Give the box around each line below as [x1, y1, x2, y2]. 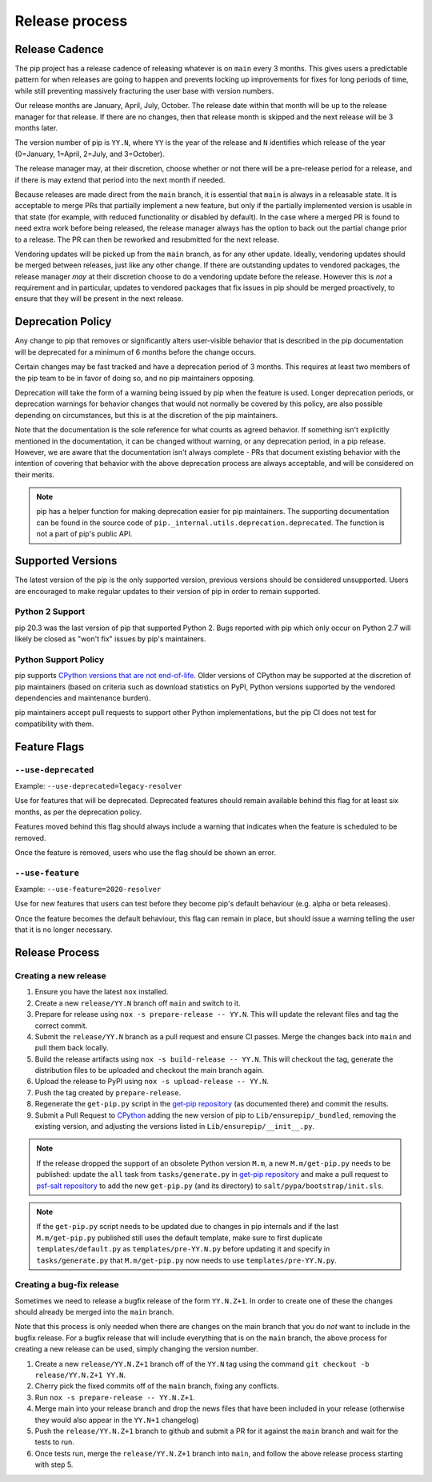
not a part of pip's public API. [36, 529, 133, 539]
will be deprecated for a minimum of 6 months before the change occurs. [14, 347, 256, 356]
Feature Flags [14, 740, 85, 753]
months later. [14, 123, 58, 133]
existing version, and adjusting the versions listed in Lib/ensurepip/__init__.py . [34, 1122, 315, 1131]
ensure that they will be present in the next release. [14, 294, 184, 303]
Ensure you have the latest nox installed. [34, 987, 169, 997]
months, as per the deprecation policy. [14, 807, 142, 817]
